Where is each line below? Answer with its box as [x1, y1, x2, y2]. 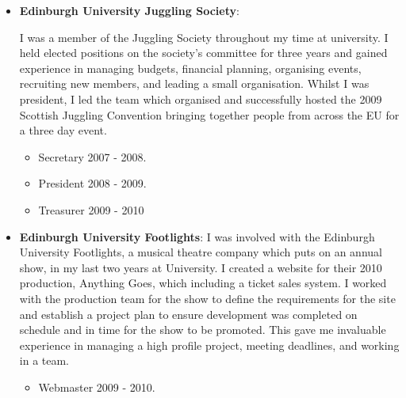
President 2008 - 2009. [38, 175, 147, 191]
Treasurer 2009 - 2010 [38, 201, 144, 218]
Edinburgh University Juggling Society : [19, 2, 239, 18]
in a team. [19, 352, 70, 369]
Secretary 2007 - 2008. [38, 148, 147, 165]
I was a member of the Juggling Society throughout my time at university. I [19, 28, 389, 45]
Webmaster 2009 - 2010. [38, 378, 155, 395]
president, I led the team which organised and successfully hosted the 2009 [19, 90, 382, 107]
